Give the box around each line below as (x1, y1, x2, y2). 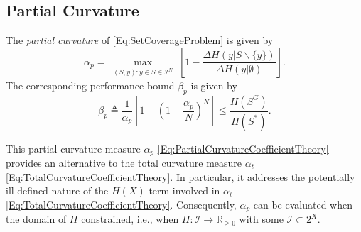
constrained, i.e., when (81, 211, 179, 226)
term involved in (149, 183, 220, 198)
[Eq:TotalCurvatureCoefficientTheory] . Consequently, (6, 197, 237, 211)
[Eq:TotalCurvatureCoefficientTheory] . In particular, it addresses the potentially (6, 169, 355, 184)
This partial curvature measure (6, 140, 141, 155)
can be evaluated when (253, 197, 353, 211)
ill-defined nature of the (6, 183, 109, 198)
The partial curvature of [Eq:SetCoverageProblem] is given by (6, 33, 274, 48)
